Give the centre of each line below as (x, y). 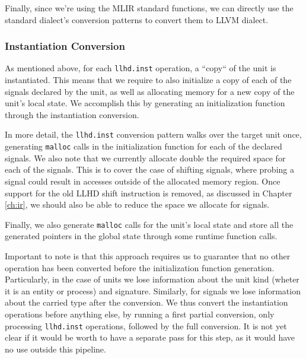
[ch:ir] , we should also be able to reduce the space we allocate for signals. (137, 204)
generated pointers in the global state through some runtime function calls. (141, 236)
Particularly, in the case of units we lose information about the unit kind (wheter (152, 279)
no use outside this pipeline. (55, 349)
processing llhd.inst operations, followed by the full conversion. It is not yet (146, 325)
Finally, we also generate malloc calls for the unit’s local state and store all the (149, 224)
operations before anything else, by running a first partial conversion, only (140, 314)
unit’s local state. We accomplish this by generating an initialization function (145, 103)
